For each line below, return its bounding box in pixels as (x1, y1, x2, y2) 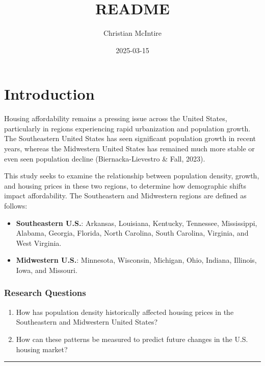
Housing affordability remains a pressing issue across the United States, (4, 113, 227, 124)
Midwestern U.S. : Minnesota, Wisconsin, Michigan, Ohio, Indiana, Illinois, (16, 255, 257, 265)
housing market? (16, 344, 68, 354)
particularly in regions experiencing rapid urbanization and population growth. (4, 123, 251, 133)
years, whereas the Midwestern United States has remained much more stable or (4, 143, 255, 154)
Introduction (4, 83, 95, 104)
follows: (4, 200, 28, 211)
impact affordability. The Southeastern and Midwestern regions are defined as (4, 190, 247, 201)
